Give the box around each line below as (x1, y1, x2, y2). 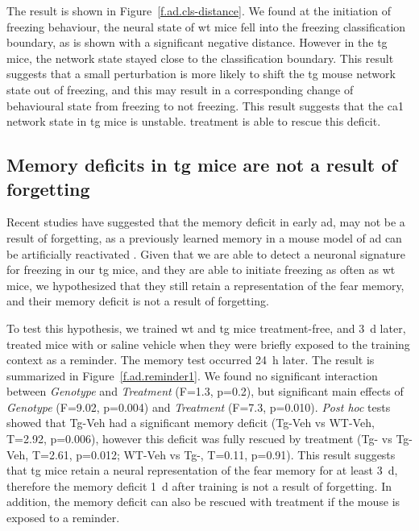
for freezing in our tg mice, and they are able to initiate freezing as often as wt (6, 261, 396, 278)
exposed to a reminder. (6, 509, 120, 526)
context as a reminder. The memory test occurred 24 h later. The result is (6, 351, 375, 368)
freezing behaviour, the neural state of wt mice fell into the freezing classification (6, 18, 406, 35)
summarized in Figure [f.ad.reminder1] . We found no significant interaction (6, 367, 378, 384)
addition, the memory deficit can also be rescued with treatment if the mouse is (6, 493, 400, 510)
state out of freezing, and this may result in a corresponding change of (6, 81, 354, 97)
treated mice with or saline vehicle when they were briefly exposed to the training (6, 335, 410, 352)
